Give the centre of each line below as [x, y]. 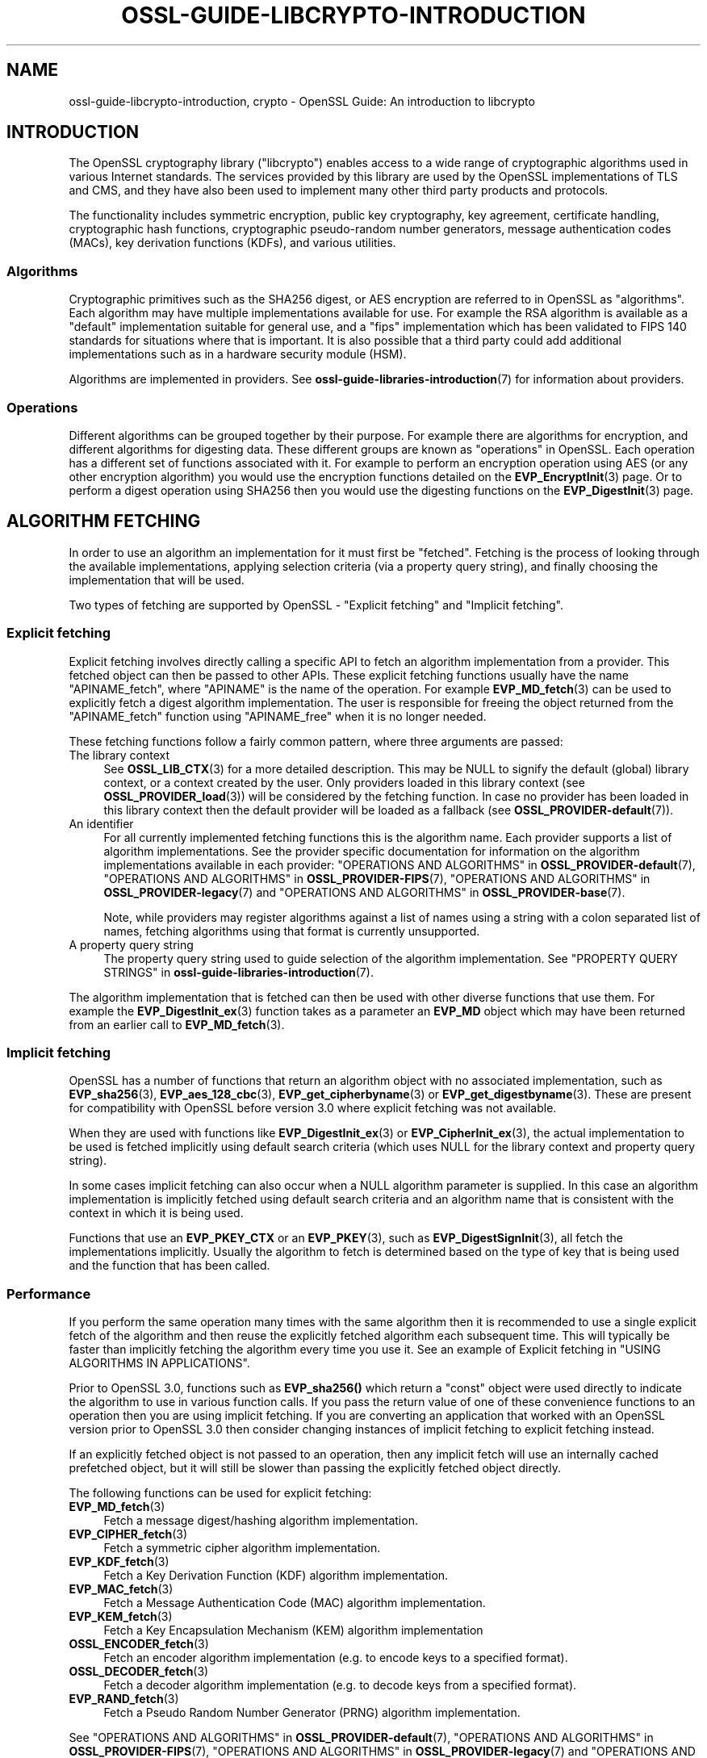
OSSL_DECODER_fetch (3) [139, 1672]
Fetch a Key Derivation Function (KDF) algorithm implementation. [276, 1576]
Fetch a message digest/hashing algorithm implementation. [261, 1521]
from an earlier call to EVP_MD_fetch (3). [177, 1024]
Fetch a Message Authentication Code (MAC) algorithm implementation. [295, 1603]
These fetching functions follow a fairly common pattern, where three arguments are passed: [316, 741]
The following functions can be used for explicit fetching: [220, 1493]
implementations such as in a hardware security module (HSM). [238, 354]
